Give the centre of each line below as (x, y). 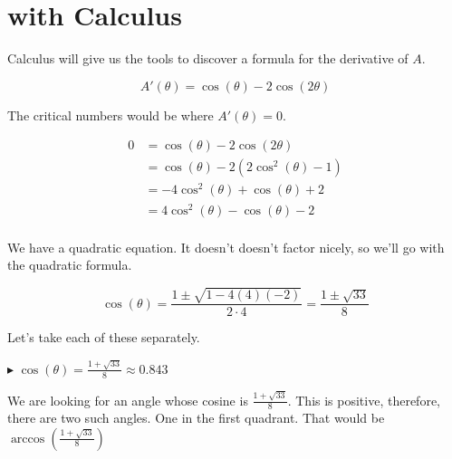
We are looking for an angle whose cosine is (128, 400)
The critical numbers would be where (111, 115)
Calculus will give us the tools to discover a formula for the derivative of (208, 58)
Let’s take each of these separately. (104, 337)
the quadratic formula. (70, 265)
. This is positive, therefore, (364, 400)
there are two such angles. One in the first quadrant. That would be (196, 418)
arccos (28, 439)
